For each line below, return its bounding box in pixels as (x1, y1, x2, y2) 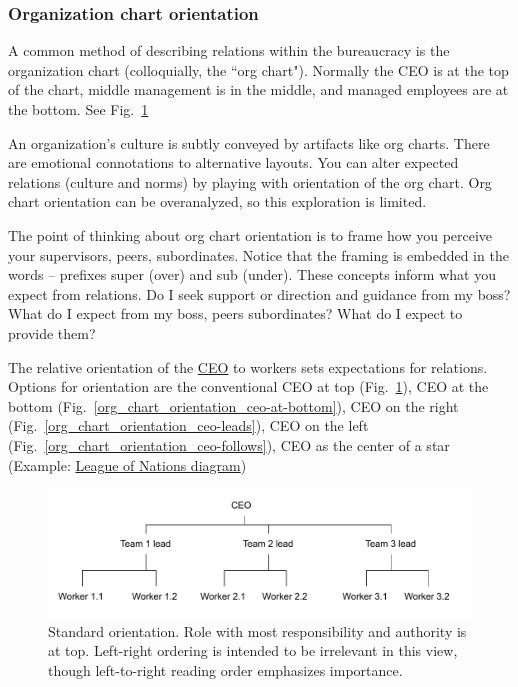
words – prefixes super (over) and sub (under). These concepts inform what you (8, 264, 496, 285)
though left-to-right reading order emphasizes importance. (48, 659, 403, 680)
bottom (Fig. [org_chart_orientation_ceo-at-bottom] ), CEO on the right (8, 395, 459, 416)
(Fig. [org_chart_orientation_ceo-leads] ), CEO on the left (8, 415, 369, 436)
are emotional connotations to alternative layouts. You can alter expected (8, 152, 459, 173)
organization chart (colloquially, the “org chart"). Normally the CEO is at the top (8, 59, 509, 80)
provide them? (8, 322, 96, 343)
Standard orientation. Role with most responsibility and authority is (48, 620, 467, 641)
